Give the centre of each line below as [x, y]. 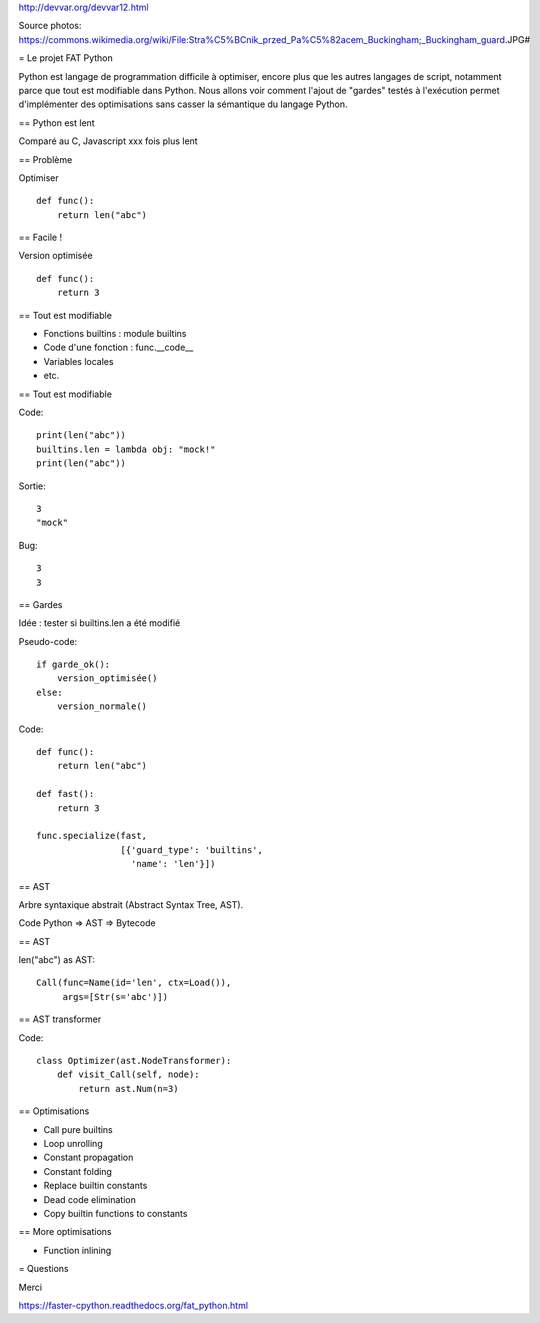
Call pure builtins [78, 1129]
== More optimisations [65, 1232]
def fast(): [65, 794]
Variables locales [78, 361]
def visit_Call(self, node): [128, 1074]
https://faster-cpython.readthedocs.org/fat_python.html [133, 1305]
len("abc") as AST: [56, 960]
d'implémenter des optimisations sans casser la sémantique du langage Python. [183, 104]
